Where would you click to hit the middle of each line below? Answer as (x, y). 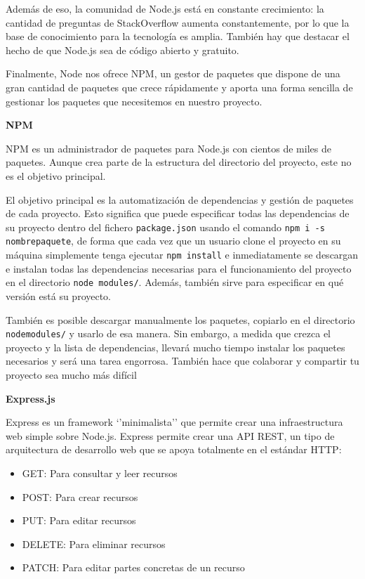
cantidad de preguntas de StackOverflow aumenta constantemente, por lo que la (178, 22)
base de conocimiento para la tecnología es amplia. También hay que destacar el (178, 36)
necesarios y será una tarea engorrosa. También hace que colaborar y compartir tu (182, 361)
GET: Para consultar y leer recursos (100, 473)
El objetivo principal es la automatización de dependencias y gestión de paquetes (180, 199)
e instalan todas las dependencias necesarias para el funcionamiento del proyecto (179, 268)
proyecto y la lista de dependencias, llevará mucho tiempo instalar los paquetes (175, 347)
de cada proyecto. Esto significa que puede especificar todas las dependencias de (178, 213)
